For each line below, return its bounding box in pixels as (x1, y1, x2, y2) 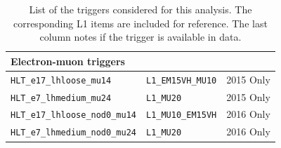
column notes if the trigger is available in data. (39, 29, 242, 44)
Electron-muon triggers (11, 53, 125, 68)
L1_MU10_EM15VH (145, 110, 217, 121)
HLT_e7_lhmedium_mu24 (11, 93, 112, 103)
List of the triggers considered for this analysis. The (29, 2, 252, 16)
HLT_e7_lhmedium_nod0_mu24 (11, 128, 136, 138)
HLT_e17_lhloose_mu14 (11, 75, 112, 86)
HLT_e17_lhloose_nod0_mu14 (11, 110, 136, 121)
